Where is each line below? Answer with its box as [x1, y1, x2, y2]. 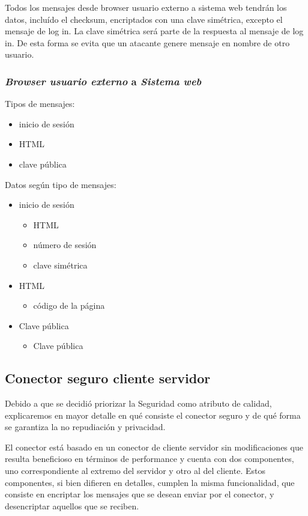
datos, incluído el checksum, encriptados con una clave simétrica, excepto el [5, 13, 283, 25]
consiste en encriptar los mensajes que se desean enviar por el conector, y [5, 488, 274, 500]
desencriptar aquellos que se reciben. [5, 499, 139, 512]
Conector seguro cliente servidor [5, 369, 211, 387]
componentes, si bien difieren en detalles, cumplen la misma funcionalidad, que [5, 476, 295, 488]
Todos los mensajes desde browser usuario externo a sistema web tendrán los [5, 1, 287, 13]
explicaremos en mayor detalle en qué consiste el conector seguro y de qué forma [5, 408, 301, 421]
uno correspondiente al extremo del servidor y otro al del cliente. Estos [5, 464, 265, 477]
